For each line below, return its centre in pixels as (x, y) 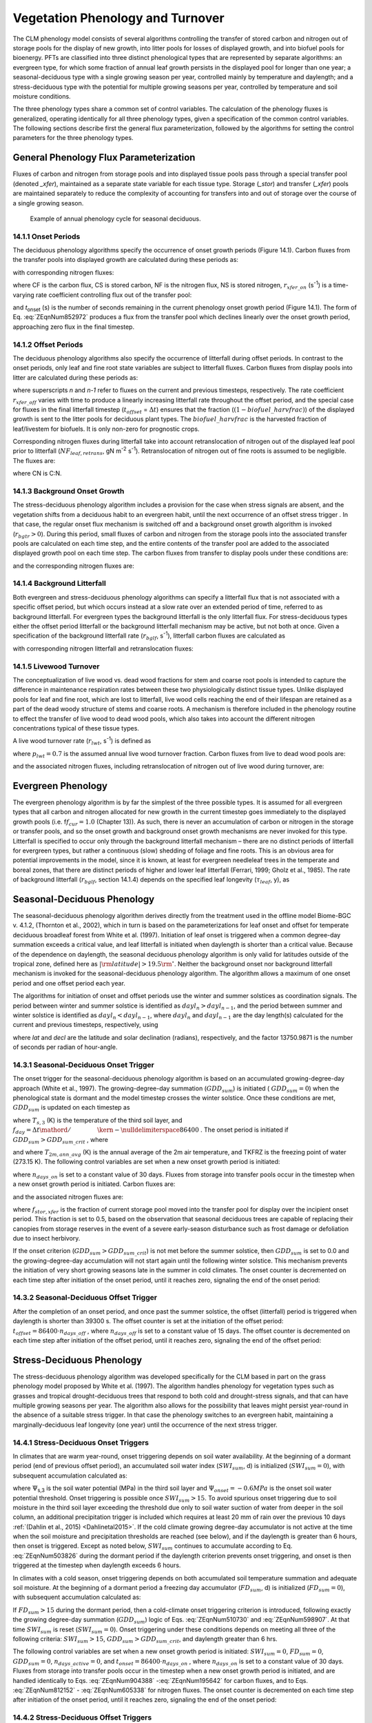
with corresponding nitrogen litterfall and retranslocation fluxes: (103, 649)
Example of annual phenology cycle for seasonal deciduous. (115, 218)
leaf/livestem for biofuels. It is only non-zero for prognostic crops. (106, 429)
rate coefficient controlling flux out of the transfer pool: (114, 295)
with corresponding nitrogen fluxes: (63, 272)
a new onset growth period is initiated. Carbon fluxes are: (94, 1184)
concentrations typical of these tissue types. (76, 728)
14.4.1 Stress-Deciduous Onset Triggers (81, 1442)
